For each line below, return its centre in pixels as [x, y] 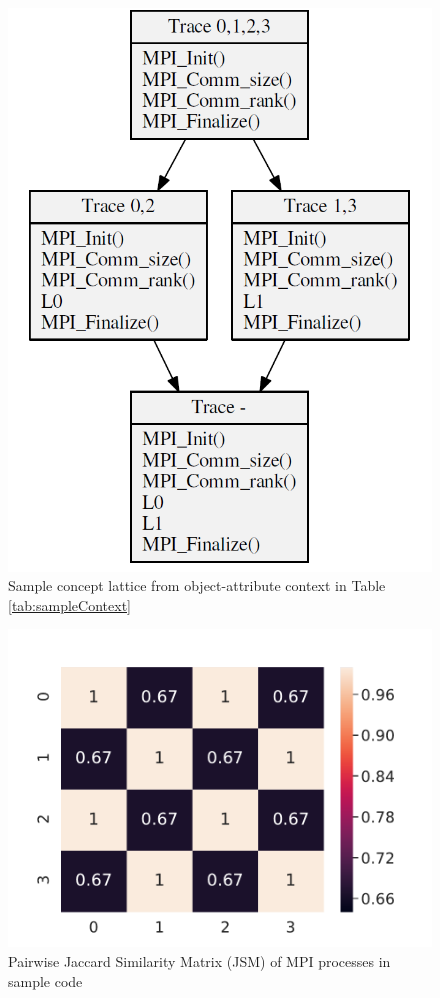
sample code [45, 980]
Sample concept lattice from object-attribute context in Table [197, 585]
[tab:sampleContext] [69, 604]
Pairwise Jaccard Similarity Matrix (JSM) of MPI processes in [199, 961]
